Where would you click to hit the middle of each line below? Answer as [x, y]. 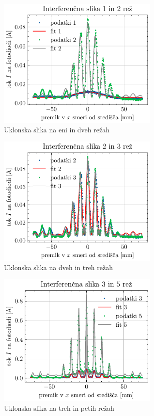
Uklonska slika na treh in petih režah [59, 408]
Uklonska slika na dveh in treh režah [59, 267]
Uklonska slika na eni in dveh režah [57, 130]
